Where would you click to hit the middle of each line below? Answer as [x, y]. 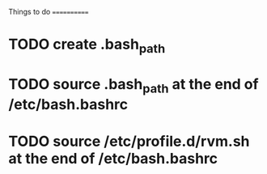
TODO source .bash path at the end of [133, 85]
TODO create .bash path [87, 46]
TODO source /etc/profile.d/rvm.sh [129, 141]
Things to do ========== [49, 12]
